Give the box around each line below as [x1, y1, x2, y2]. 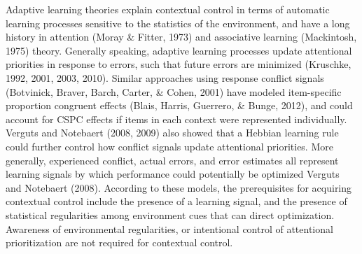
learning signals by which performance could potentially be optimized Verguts [6, 167, 340, 181]
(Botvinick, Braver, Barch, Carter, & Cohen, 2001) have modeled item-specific [6, 84, 342, 99]
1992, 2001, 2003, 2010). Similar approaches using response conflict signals [6, 70, 324, 85]
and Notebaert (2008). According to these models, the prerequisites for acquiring [6, 180, 352, 195]
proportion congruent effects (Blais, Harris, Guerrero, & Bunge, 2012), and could [6, 98, 353, 113]
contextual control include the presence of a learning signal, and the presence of [6, 194, 347, 209]
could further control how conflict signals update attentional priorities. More [6, 139, 333, 153]
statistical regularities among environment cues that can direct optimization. [6, 207, 335, 222]
